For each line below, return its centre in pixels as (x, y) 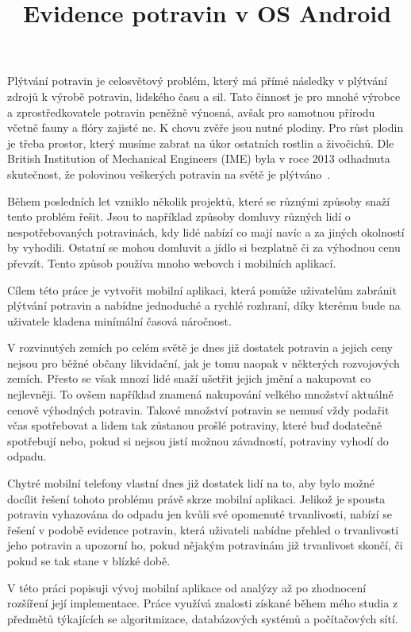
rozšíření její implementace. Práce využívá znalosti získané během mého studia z (203, 603)
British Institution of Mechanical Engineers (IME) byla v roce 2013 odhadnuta (199, 158)
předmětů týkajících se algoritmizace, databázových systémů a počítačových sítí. (203, 618)
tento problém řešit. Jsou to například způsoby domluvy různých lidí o (179, 216)
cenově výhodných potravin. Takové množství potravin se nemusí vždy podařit (198, 409)
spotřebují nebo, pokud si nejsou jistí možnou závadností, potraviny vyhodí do (198, 440)
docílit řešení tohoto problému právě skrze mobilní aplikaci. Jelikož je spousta (196, 498)
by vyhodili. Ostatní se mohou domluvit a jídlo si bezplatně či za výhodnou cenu (204, 247)
